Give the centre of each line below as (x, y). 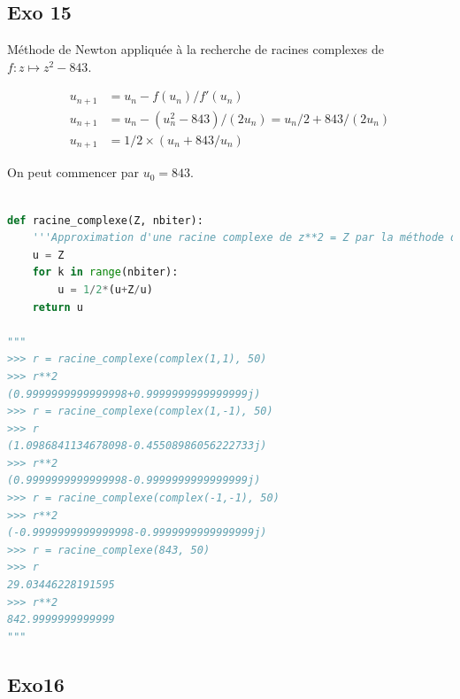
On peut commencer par (73, 172)
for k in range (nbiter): (105, 272)
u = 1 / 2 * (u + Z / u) (105, 289)
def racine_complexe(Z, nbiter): (105, 220)
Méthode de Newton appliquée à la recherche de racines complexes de (196, 49)
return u (57, 307)
